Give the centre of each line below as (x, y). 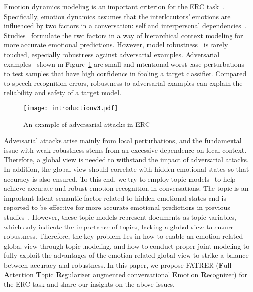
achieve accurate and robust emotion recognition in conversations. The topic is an (126, 188)
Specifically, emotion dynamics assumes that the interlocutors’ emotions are (117, 16)
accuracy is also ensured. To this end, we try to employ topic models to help (120, 178)
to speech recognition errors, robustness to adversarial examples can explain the (123, 83)
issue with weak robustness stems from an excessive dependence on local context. (125, 150)
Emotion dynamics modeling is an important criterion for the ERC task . (114, 6)
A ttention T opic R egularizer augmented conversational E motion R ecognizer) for (126, 274)
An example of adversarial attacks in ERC (87, 124)
